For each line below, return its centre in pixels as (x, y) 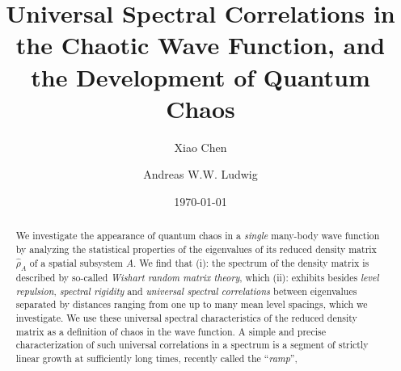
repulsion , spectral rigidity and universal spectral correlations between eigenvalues (186, 291)
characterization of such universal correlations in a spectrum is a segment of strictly (192, 345)
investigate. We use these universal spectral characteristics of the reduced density (186, 317)
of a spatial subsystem (76, 262)
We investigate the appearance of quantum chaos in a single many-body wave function (198, 236)
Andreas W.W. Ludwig (200, 174)
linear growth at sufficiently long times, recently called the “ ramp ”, (156, 358)
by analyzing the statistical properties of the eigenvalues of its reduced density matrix (196, 249)
